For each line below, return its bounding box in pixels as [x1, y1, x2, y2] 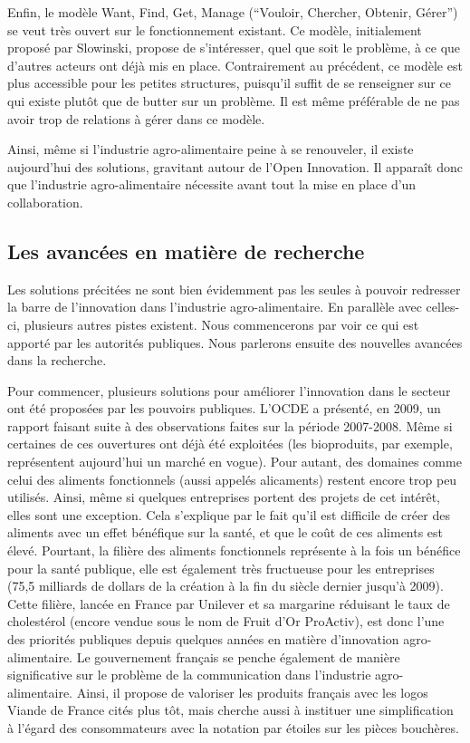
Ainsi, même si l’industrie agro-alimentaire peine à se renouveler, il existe [7, 140, 414, 159]
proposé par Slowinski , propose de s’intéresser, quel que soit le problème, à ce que [7, 38, 461, 57]
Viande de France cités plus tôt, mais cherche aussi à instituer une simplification [7, 700, 454, 719]
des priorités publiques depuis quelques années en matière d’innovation [7, 630, 399, 649]
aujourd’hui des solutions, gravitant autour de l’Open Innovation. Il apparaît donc [7, 157, 463, 176]
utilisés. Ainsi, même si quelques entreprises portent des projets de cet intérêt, [7, 487, 441, 507]
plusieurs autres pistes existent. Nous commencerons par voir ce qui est [24, 314, 419, 333]
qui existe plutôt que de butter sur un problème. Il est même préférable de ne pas [7, 91, 460, 110]
